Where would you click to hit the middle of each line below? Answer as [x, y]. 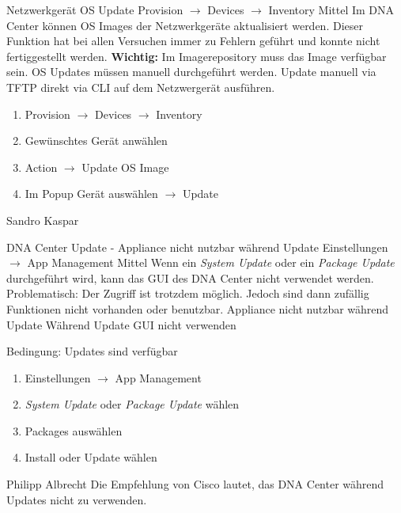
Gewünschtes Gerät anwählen [96, 141]
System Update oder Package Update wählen [132, 404]
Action [41, 167]
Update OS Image [125, 167]
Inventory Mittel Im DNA [331, 9]
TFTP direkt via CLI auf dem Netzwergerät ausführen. [141, 87]
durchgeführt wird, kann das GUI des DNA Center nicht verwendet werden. [190, 277]
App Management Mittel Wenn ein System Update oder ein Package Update [211, 262]
